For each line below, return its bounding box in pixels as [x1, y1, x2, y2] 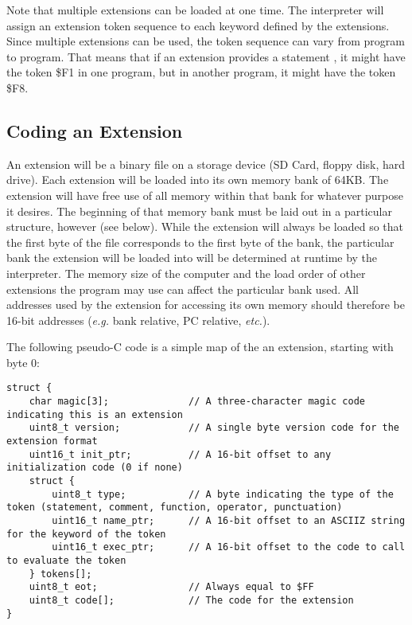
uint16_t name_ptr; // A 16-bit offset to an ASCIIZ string [52, 515, 406, 527]
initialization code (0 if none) [6, 462, 183, 474]
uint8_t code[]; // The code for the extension [29, 594, 354, 606]
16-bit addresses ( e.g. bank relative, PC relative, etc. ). [6, 311, 270, 328]
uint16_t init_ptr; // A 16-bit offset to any [29, 448, 332, 460]
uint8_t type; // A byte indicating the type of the [52, 488, 394, 500]
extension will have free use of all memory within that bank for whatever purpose [6, 186, 403, 203]
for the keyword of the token [6, 528, 166, 540]
